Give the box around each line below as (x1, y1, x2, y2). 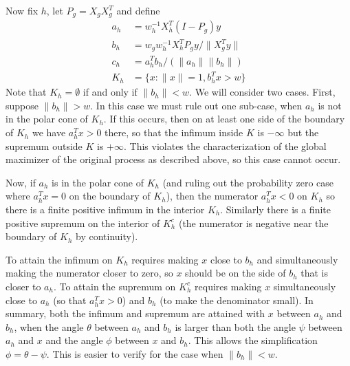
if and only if (83, 85, 138, 99)
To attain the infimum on (6, 252, 113, 266)
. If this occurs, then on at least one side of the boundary (103, 111, 345, 126)
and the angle (45, 333, 103, 347)
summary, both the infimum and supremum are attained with (6, 306, 265, 321)
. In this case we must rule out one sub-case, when (90, 98, 303, 112)
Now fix (6, 3, 39, 17)
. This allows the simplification (188, 333, 318, 347)
